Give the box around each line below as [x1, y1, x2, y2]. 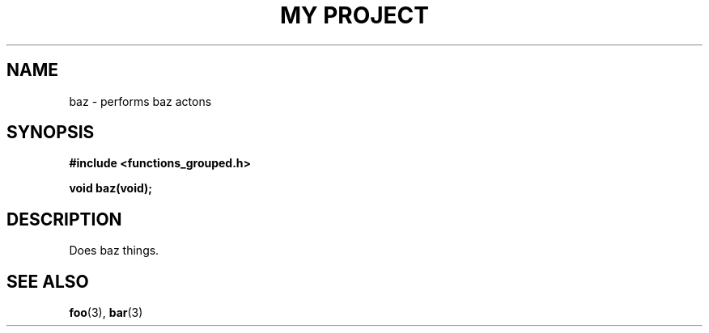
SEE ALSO [6, 271, 89, 292]
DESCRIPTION [6, 209, 122, 230]
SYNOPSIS [6, 122, 95, 143]
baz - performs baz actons [69, 94, 212, 108]
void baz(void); [69, 181, 153, 196]
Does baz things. [69, 243, 159, 258]
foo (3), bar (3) [69, 306, 143, 320]
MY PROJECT [279, 2, 430, 29]
